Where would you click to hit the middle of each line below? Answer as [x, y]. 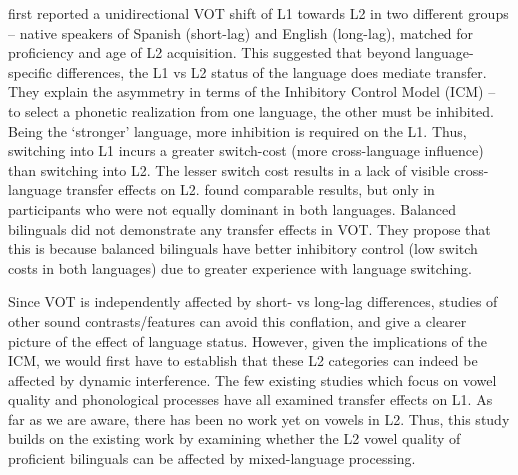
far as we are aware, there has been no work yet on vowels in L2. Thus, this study [259, 418]
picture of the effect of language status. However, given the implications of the [247, 340]
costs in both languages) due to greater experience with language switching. [240, 267]
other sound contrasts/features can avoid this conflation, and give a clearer [237, 320]
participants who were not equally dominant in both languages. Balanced [232, 208]
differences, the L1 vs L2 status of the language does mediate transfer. [271, 71]
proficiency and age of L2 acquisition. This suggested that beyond [209, 52]
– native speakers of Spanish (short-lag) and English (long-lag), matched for [241, 32]
